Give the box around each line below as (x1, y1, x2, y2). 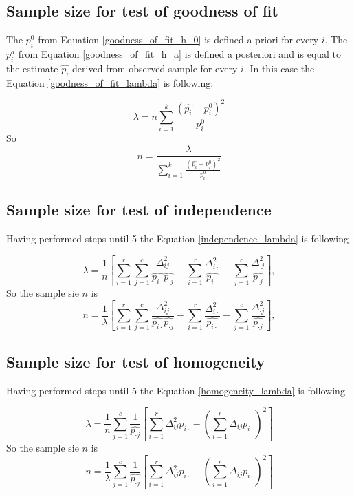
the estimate (6, 61, 58, 75)
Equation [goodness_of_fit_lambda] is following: (6, 75, 214, 89)
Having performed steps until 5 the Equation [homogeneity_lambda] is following (6, 383, 345, 397)
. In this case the (243, 61, 315, 75)
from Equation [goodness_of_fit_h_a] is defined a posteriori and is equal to (18, 47, 342, 61)
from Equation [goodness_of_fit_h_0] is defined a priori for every (38, 32, 319, 47)
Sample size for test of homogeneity (6, 350, 265, 372)
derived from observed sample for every (72, 61, 238, 75)
